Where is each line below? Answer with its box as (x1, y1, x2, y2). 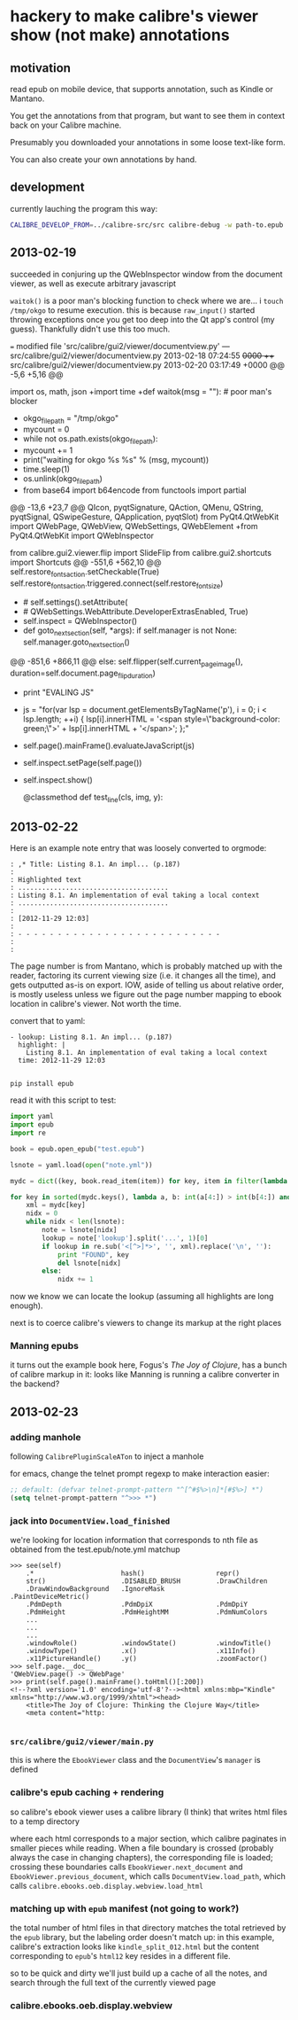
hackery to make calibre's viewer (10, 6, 259, 27)
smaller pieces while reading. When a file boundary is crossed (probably (10, 1842, 274, 1853)
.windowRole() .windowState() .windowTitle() (26, 1639, 272, 1648)
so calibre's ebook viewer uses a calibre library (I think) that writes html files (10, 1806, 288, 1817)
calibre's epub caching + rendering (10, 1786, 164, 1798)
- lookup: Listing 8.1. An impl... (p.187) (10, 1033, 173, 1042)
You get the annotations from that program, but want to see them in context (10, 111, 286, 121)
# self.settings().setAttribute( (22, 597, 128, 608)
